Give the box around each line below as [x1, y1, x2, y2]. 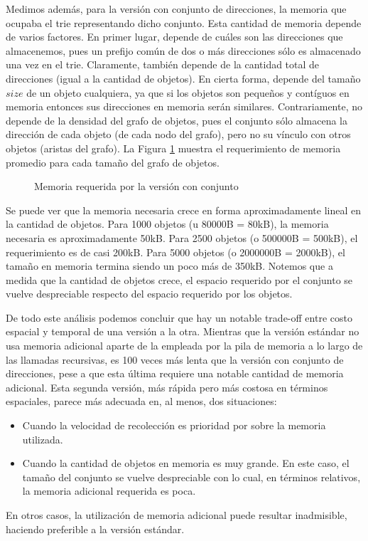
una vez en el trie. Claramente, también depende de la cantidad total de [6, 57, 320, 72]
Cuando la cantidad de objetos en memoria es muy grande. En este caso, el [22, 456, 350, 471]
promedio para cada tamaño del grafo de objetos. [6, 154, 220, 169]
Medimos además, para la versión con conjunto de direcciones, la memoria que [6, 1, 347, 16]
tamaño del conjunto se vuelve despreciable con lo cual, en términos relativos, [22, 469, 361, 484]
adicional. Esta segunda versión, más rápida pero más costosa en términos [6, 379, 328, 394]
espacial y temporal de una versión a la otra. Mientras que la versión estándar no [6, 324, 359, 339]
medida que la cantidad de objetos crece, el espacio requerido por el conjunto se [6, 272, 353, 287]
